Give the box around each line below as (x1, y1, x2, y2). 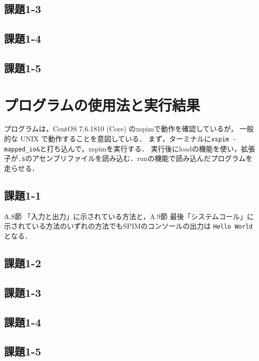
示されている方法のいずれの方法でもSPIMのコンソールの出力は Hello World (4, 221, 253, 231)
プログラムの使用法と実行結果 (4, 94, 200, 115)
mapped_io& (4, 145, 40, 153)
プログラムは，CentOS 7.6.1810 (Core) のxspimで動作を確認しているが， (4, 123, 237, 134)
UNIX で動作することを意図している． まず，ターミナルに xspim (20, 133, 229, 144)
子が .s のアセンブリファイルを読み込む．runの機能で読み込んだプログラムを (4, 153, 253, 163)
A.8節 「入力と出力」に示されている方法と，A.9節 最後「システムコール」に (4, 211, 254, 221)
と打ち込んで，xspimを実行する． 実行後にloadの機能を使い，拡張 (40, 143, 255, 153)
